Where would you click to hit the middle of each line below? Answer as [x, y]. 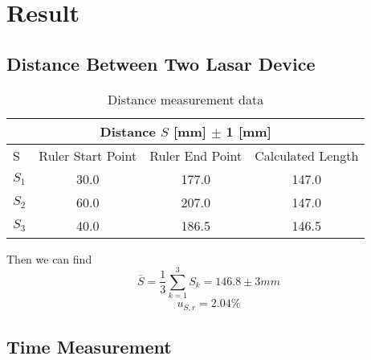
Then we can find [49, 258]
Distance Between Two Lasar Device [161, 63]
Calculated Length [307, 155]
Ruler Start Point [88, 155]
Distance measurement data [186, 99]
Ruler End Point [196, 155]
